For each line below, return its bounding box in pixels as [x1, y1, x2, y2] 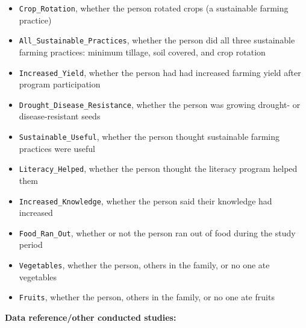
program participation [19, 78, 101, 90]
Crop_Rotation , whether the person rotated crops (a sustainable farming [19, 2, 289, 14]
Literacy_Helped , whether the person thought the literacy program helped [19, 162, 298, 175]
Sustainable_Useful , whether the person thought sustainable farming [19, 130, 279, 142]
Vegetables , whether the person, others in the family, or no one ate [19, 259, 270, 271]
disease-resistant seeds [19, 110, 101, 122]
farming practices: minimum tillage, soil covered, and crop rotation [19, 45, 266, 58]
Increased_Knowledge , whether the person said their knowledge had [19, 194, 272, 207]
